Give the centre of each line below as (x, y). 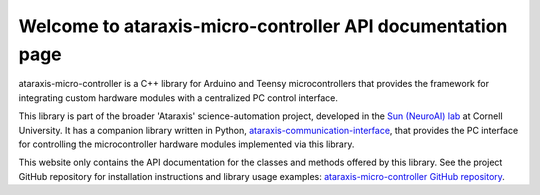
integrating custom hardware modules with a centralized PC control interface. (178, 97)
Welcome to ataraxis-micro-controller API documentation (263, 26)
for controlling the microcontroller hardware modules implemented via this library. (186, 144)
